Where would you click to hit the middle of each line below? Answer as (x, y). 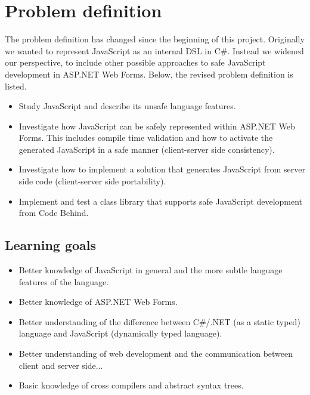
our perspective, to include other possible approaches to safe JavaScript (135, 62)
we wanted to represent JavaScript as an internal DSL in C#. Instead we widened (154, 50)
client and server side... (61, 365)
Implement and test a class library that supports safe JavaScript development (161, 201)
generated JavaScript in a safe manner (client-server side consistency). (147, 149)
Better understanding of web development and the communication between (156, 354)
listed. (16, 86)
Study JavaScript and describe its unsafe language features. (127, 106)
